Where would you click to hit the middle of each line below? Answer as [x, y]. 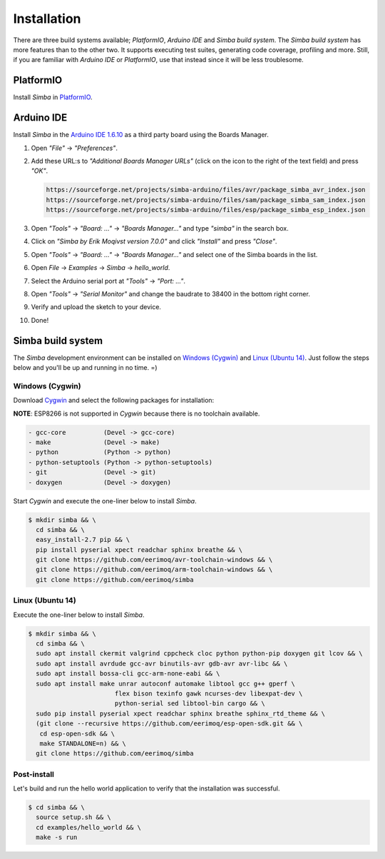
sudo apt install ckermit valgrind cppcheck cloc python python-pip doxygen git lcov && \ [199, 654]
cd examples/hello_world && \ [89, 827]
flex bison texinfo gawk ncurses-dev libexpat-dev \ [209, 693]
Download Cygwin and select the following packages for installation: [114, 401]
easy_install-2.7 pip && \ [83, 540]
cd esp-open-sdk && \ [77, 733]
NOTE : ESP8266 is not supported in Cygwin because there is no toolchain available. [137, 413]
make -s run [57, 838]
